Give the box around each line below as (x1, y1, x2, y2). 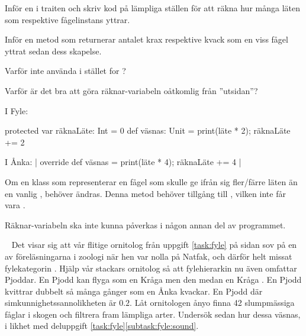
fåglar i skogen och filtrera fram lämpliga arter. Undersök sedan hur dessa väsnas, (5, 308, 301, 320)
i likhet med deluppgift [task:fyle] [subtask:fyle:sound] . (5, 319, 199, 332)
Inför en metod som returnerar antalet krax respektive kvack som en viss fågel (5, 33, 288, 46)
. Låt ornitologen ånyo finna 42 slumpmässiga (130, 296, 295, 309)
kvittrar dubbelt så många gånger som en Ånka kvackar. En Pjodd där (5, 285, 263, 297)
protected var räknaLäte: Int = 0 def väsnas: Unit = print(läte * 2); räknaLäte (5, 124, 291, 137)
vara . (5, 199, 25, 211)
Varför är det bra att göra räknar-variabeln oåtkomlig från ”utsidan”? (5, 84, 258, 96)
